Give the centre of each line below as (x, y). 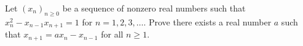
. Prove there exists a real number (207, 21)
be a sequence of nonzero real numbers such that (154, 8)
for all (112, 34)
